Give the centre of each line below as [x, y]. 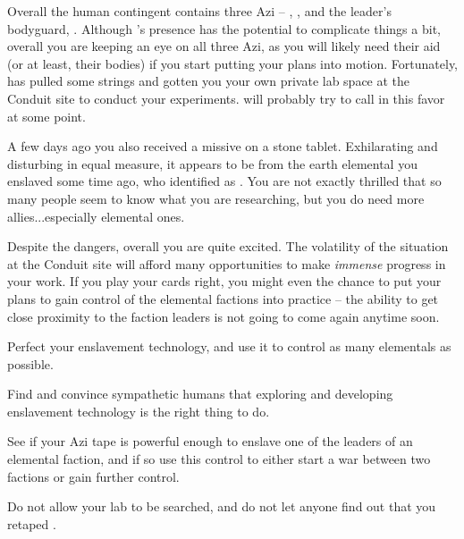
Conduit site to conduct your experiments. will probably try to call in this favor [226, 98]
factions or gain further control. [93, 476]
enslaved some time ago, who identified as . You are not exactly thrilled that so [224, 181]
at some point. [46, 116]
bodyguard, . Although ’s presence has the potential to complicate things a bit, [224, 28]
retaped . [32, 523]
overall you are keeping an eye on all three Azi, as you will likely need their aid [224, 46]
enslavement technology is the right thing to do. [139, 411]
